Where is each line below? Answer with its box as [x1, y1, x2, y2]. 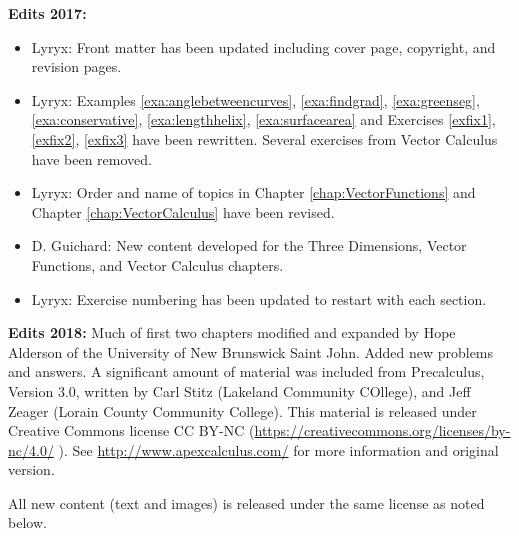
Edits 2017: [8, 3, 87, 23]
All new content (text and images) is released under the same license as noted [8, 492, 485, 513]
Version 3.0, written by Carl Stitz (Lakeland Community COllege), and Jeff [8, 380, 471, 401]
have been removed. [31, 148, 152, 169]
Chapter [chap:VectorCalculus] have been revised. [31, 201, 335, 222]
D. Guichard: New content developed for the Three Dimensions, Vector [31, 235, 467, 256]
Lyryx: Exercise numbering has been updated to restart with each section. [31, 288, 487, 309]
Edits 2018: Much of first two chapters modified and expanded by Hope [8, 322, 456, 343]
